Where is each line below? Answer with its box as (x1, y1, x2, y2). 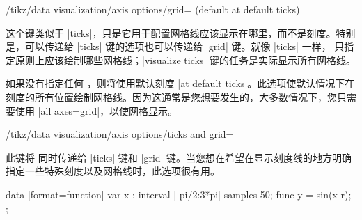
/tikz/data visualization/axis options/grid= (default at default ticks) (6, 2, 300, 16)
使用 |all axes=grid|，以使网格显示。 (15, 103, 178, 118)
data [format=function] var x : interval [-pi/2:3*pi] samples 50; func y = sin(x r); (6, 187, 352, 201)
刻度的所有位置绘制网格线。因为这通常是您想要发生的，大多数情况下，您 (6, 89, 337, 104)
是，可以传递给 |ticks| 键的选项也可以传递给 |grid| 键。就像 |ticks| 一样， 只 (6, 39, 345, 54)
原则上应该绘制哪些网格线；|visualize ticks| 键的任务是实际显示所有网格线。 (15, 52, 356, 67)
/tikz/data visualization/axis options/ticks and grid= (6, 127, 234, 141)
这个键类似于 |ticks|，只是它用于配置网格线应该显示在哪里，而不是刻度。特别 (6, 25, 356, 40)
